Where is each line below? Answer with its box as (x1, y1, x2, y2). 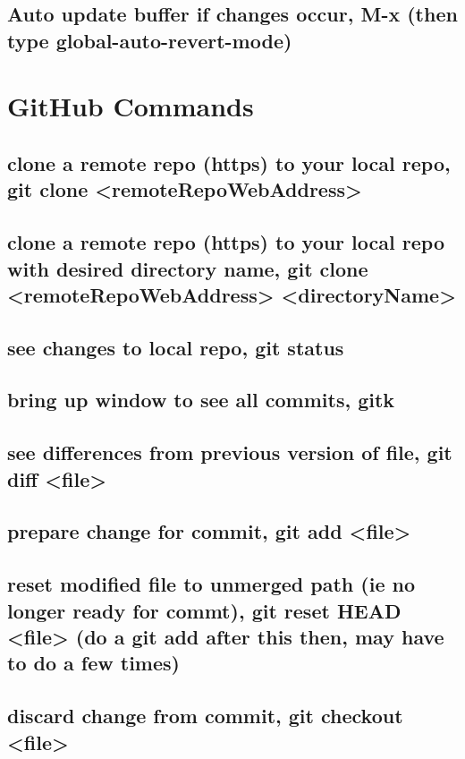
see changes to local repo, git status (7, 333, 344, 361)
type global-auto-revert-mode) (7, 26, 292, 54)
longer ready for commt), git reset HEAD (7, 596, 402, 624)
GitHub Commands (7, 88, 254, 124)
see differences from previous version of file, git (7, 439, 452, 466)
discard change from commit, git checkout (7, 702, 403, 729)
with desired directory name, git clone (7, 254, 368, 282)
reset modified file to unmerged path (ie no (7, 570, 415, 598)
